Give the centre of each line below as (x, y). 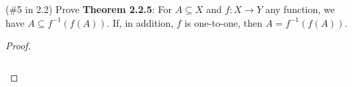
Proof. (18, 46)
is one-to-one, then (224, 22)
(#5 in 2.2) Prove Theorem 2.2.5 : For (89, 9)
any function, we (300, 9)
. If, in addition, (140, 22)
